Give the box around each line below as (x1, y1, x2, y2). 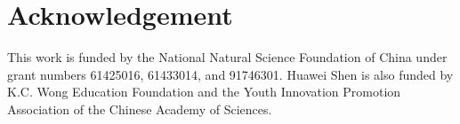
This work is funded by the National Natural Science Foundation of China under (7, 48, 448, 66)
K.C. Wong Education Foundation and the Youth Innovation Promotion (7, 82, 401, 101)
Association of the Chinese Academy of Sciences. (7, 99, 272, 118)
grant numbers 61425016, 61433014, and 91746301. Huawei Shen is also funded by (7, 65, 454, 83)
